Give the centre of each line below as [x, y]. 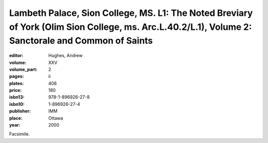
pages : [17, 76]
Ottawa [56, 118]
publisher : [20, 111]
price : [15, 90]
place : [16, 118]
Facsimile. [19, 134]
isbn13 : [17, 97]
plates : [17, 83]
